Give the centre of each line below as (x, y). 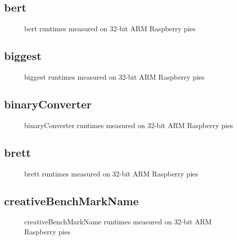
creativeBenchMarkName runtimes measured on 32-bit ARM (118, 222)
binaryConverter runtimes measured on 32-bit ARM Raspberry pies (129, 125)
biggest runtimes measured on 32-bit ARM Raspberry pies (114, 77)
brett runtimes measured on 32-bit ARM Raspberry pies (111, 173)
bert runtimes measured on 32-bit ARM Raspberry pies (110, 28)
